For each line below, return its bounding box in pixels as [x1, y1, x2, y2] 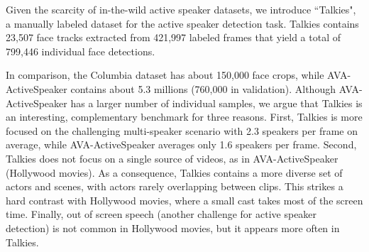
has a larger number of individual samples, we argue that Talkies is [70, 95, 363, 110]
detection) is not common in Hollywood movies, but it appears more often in [6, 220, 340, 235]
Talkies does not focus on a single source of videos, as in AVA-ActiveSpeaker [6, 150, 338, 165]
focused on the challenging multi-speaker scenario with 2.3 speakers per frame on [6, 123, 358, 138]
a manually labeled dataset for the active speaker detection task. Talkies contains [6, 16, 359, 31]
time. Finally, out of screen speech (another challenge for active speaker [6, 207, 317, 221]
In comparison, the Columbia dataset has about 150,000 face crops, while [6, 67, 324, 82]
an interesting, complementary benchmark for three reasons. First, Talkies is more [6, 109, 363, 124]
